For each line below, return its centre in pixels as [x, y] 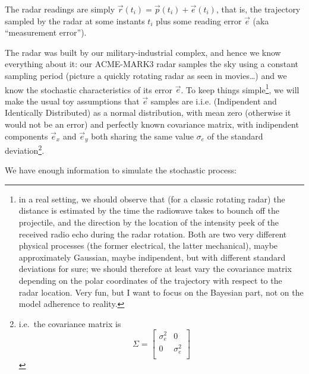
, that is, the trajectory [258, 9]
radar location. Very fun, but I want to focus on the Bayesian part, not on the [161, 292]
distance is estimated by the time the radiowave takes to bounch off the [149, 210]
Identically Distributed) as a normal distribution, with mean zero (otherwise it [148, 112]
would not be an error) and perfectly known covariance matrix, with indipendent [152, 124]
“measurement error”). [46, 32]
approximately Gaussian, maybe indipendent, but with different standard [152, 257]
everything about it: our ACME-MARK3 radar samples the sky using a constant [152, 64]
